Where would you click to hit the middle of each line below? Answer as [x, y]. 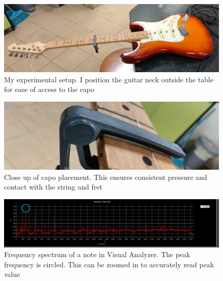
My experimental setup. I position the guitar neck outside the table [109, 79]
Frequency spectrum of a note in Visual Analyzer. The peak [97, 254]
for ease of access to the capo [49, 89]
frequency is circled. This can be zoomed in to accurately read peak [109, 264]
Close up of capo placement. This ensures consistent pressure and [106, 177]
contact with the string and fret [53, 187]
